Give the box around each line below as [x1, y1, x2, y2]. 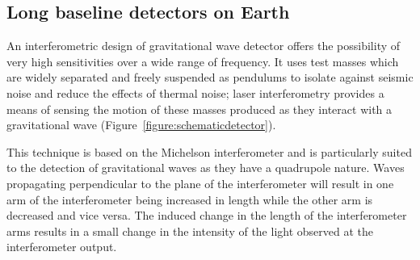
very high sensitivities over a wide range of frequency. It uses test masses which [6, 52, 399, 69]
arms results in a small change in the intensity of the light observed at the [6, 222, 373, 239]
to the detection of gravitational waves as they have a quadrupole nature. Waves [6, 159, 405, 176]
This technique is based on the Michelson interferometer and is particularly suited [6, 143, 412, 160]
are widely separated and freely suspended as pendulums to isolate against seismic [6, 69, 414, 86]
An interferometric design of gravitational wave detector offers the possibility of [6, 37, 401, 54]
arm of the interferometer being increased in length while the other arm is [6, 191, 373, 208]
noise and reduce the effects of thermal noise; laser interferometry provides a [6, 84, 384, 101]
